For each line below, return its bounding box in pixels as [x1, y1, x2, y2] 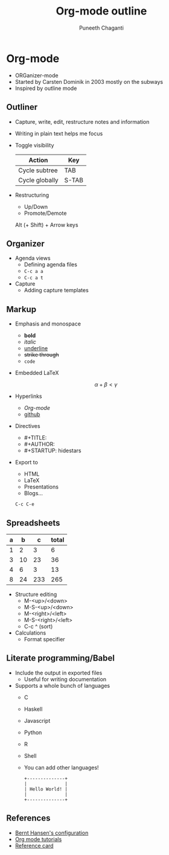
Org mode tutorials [14, 835, 62, 843]
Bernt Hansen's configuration [14, 829, 89, 836]
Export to [14, 459, 38, 466]
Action [28, 156, 48, 164]
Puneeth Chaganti [79, 24, 124, 31]
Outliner [6, 102, 38, 112]
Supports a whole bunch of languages [14, 682, 110, 689]
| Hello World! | [24, 786, 68, 792]
